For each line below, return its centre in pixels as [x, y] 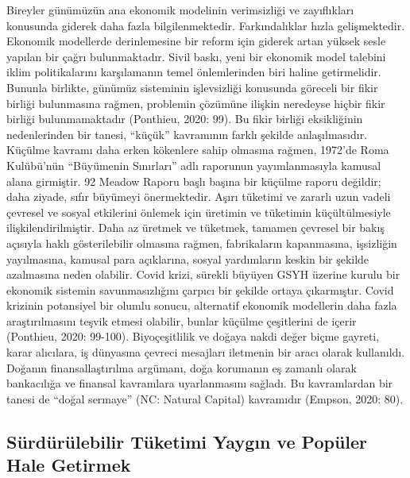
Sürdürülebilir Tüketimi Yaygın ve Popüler [187, 441]
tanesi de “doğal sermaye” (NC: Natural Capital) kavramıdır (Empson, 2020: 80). [205, 398]
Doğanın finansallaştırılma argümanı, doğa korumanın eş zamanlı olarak [182, 367]
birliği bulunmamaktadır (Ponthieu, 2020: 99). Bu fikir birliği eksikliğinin [185, 119]
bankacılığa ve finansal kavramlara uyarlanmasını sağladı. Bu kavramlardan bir [200, 383]
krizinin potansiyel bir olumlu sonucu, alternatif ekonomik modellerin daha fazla [202, 305]
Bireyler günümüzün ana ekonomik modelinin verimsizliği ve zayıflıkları [180, 10]
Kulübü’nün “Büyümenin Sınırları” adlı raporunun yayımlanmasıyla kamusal [194, 165]
